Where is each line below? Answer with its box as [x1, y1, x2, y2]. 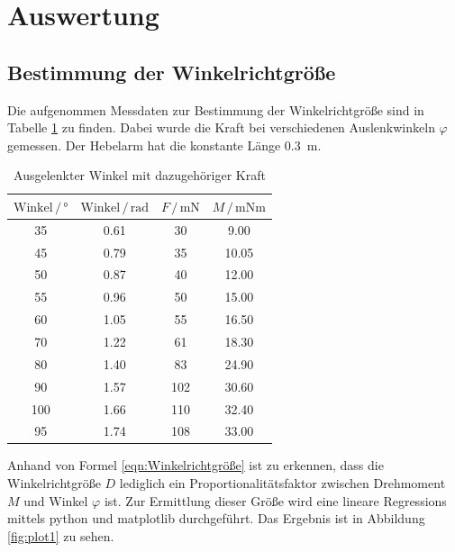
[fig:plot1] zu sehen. [7, 526, 114, 545]
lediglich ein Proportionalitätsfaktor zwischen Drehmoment [119, 474, 446, 493]
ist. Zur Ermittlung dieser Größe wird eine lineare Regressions [104, 491, 447, 510]
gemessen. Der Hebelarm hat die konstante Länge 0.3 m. [7, 135, 322, 154]
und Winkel [23, 491, 88, 510]
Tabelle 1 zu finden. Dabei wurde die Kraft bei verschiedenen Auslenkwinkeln [7, 118, 435, 137]
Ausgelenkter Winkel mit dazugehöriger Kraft [14, 166, 266, 185]
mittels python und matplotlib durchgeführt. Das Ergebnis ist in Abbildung [7, 509, 425, 528]
